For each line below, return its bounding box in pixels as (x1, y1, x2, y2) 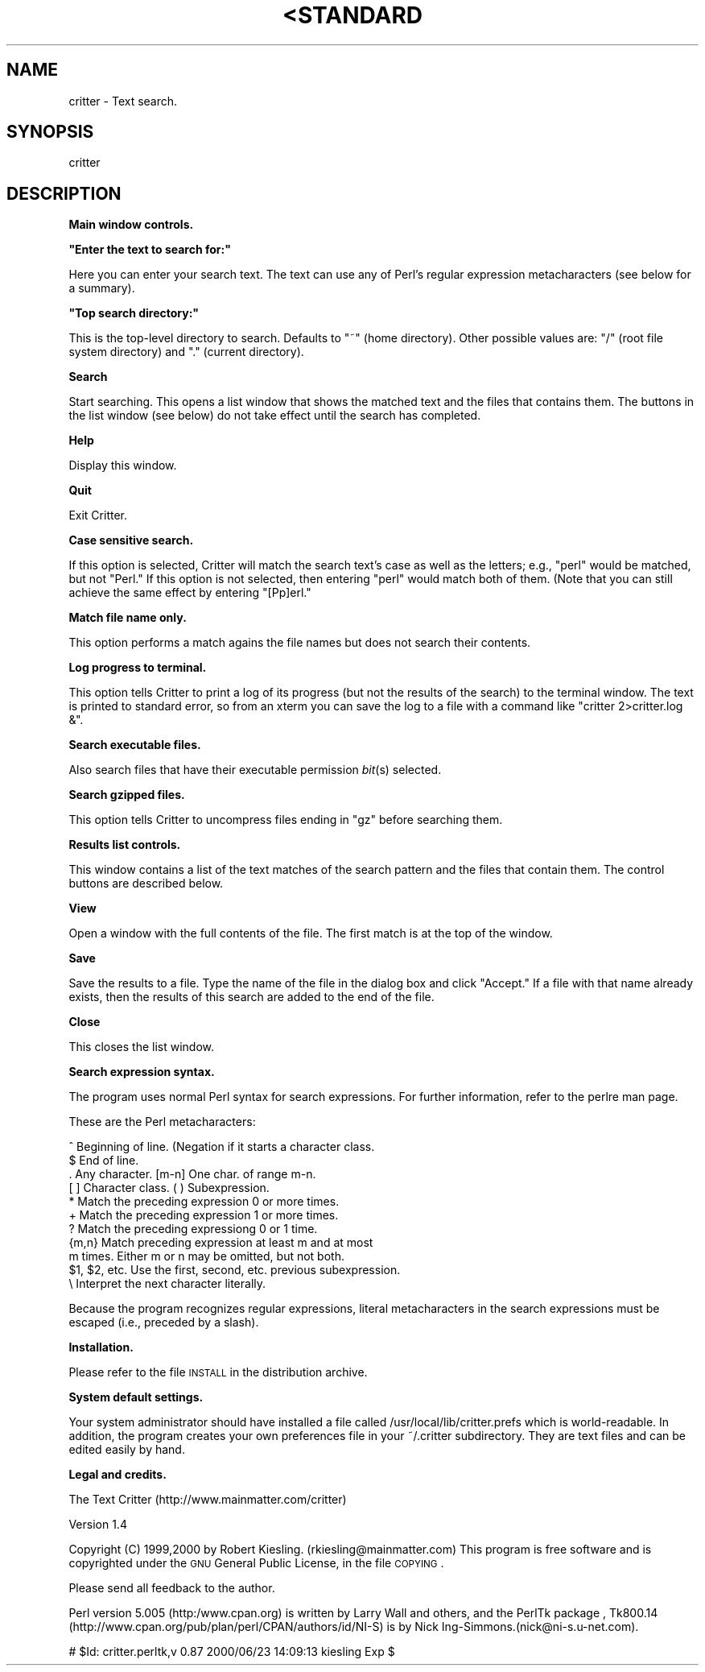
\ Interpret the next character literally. (68, 1277, 266, 1291)
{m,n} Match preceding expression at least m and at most (68, 1235, 373, 1250)
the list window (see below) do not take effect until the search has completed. (68, 408, 481, 423)
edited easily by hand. (68, 1442, 185, 1457)
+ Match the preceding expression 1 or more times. (68, 1208, 339, 1223)
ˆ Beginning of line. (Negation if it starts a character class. (68, 1140, 375, 1154)
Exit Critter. (68, 508, 127, 523)
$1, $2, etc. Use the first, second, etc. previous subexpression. (68, 1263, 401, 1277)
